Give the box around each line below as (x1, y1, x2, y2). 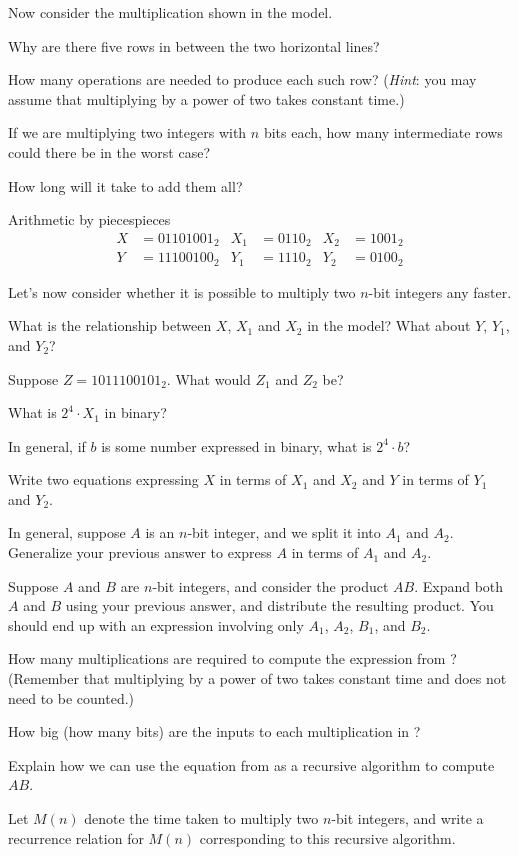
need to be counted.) (8, 687, 134, 708)
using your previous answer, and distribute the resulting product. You (65, 595, 494, 616)
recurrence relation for (8, 827, 144, 848)
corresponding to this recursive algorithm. (199, 827, 456, 848)
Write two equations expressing (8, 469, 199, 490)
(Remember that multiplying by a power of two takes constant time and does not (8, 668, 507, 689)
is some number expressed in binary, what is (101, 435, 372, 456)
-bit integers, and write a (331, 808, 484, 828)
